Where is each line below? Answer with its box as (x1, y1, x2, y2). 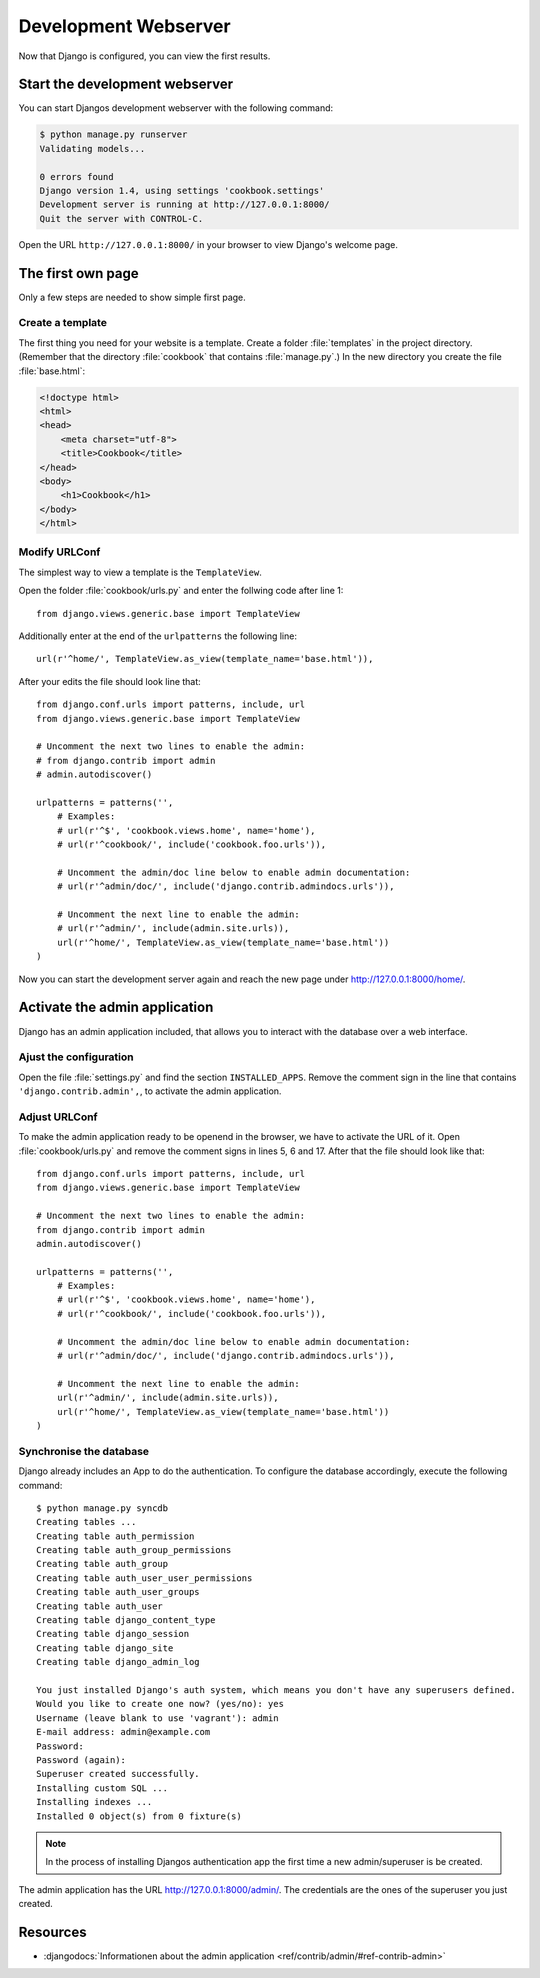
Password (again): (36, 1754, 127, 1765)
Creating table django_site (36, 1642, 174, 1654)
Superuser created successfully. (36, 1768, 200, 1780)
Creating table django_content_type (36, 1615, 216, 1626)
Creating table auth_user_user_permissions (36, 1572, 253, 1584)
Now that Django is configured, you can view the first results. (18, 50, 271, 62)
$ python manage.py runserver (39, 129, 188, 140)
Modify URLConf (18, 545, 101, 559)
